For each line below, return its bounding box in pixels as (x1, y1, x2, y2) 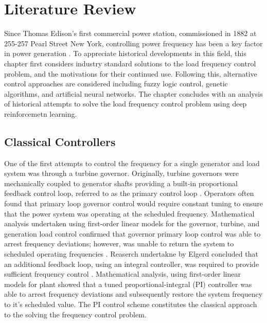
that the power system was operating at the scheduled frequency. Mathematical (4, 208, 255, 219)
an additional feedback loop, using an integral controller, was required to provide (4, 258, 259, 269)
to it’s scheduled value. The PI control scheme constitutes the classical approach (4, 298, 257, 309)
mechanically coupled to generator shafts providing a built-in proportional (4, 177, 238, 188)
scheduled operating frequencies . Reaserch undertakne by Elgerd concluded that (4, 248, 258, 259)
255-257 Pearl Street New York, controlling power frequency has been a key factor (4, 38, 263, 48)
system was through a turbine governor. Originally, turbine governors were (4, 168, 239, 178)
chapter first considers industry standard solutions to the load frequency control (4, 58, 256, 68)
